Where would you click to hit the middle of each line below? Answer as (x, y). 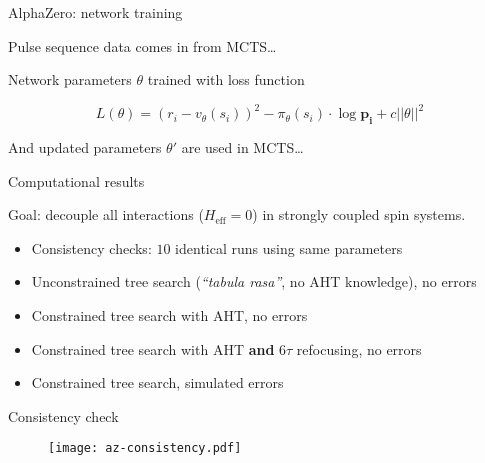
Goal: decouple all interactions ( (106, 214)
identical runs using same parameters (289, 247)
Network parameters (70, 79)
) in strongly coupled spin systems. (359, 214)
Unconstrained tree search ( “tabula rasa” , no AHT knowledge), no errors (254, 281)
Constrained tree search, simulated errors (157, 382)
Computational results (76, 180)
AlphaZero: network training (95, 12)
